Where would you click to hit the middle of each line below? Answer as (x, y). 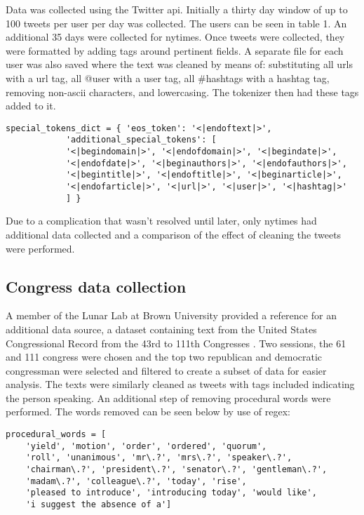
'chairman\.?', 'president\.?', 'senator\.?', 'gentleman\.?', (176, 470)
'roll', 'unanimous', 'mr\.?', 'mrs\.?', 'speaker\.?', (159, 458)
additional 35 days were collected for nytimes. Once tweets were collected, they (175, 37)
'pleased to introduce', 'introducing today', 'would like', (171, 493)
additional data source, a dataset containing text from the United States (161, 329)
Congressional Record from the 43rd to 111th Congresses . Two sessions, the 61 (176, 343)
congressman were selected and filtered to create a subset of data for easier (166, 370)
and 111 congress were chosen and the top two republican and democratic (164, 357)
